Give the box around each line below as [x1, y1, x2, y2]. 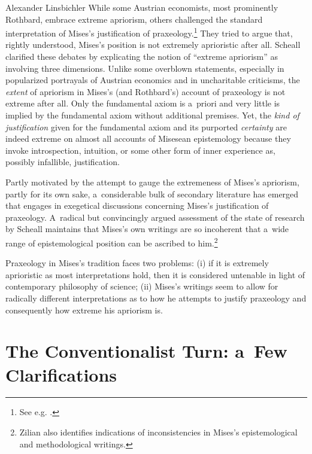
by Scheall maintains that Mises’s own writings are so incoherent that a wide [5, 223, 289, 235]
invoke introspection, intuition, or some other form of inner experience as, [5, 144, 275, 156]
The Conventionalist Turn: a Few [5, 339, 287, 363]
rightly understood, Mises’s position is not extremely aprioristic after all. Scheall [5, 38, 301, 51]
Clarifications [5, 362, 117, 386]
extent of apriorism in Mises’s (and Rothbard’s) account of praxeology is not [5, 85, 286, 97]
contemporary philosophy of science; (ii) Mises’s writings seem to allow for [5, 280, 278, 292]
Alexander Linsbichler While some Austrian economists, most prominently [5, 1, 278, 13]
